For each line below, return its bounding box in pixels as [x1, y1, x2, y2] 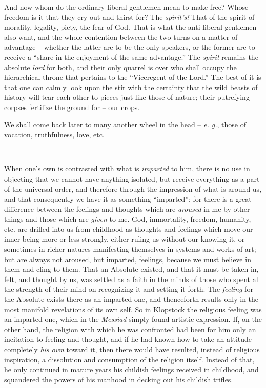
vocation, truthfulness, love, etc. [4, 129, 105, 140]
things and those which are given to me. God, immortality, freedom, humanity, [4, 213, 251, 224]
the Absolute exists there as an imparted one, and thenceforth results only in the [4, 294, 259, 305]
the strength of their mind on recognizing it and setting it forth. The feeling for [4, 284, 253, 294]
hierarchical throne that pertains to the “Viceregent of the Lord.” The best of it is [4, 72, 261, 82]
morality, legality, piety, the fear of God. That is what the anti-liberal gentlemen [4, 21, 257, 32]
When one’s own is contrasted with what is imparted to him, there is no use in [4, 163, 250, 174]
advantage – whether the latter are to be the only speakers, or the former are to [4, 41, 255, 52]
